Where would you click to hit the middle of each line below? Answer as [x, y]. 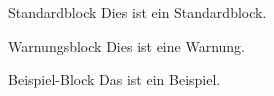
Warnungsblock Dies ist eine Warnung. [126, 45]
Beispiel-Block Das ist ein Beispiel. [114, 79]
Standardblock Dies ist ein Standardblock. [137, 12]
